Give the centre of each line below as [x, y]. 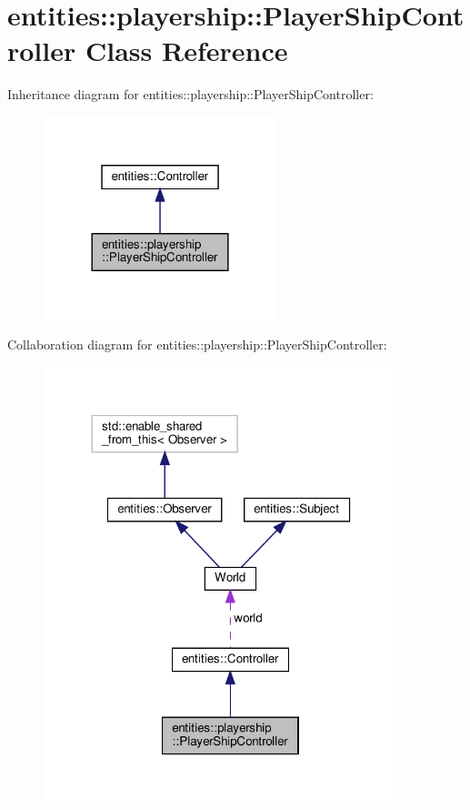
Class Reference [186, 51]
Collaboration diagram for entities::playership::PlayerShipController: [197, 344]
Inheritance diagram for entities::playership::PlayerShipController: [190, 94]
